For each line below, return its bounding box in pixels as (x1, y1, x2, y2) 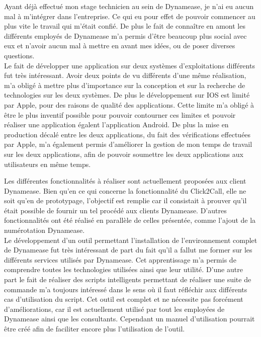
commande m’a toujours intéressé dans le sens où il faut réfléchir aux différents (4, 284, 247, 294)
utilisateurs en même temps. (4, 158, 91, 169)
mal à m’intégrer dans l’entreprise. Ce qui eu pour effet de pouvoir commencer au (4, 11, 255, 21)
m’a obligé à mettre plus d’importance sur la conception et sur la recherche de (4, 79, 245, 90)
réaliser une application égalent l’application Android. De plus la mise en (4, 119, 229, 130)
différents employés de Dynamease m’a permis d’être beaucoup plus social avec (4, 30, 247, 41)
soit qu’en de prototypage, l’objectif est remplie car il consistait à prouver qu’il (4, 195, 247, 206)
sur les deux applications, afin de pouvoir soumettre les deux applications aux (4, 148, 243, 159)
